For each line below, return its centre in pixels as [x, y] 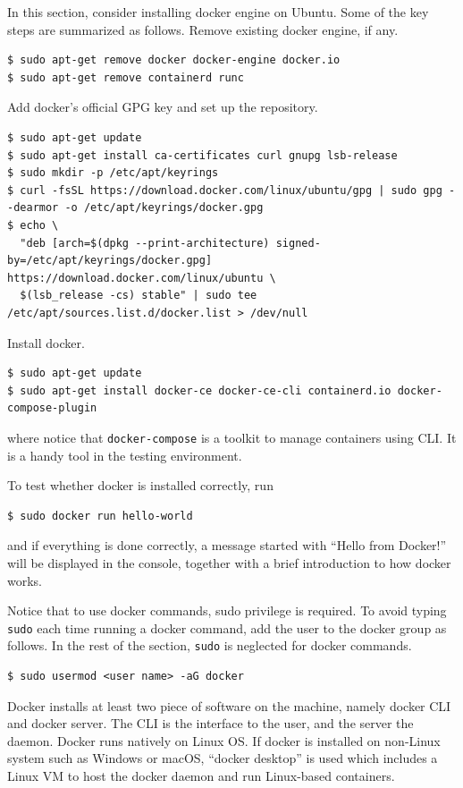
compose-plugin [52, 408]
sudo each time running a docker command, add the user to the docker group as [227, 627]
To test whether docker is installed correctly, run [140, 485]
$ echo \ [33, 225]
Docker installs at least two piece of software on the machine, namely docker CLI [229, 705]
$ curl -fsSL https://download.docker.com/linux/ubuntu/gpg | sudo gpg [225, 190]
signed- [298, 243]
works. [25, 580]
